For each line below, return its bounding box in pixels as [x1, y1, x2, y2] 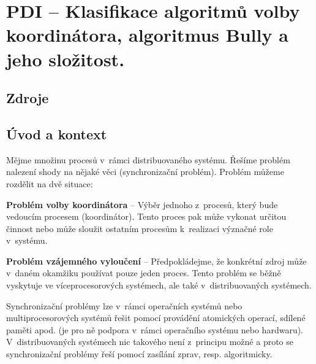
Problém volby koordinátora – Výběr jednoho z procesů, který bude [6, 198, 278, 211]
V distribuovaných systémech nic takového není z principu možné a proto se [6, 335, 294, 348]
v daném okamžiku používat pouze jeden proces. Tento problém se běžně [6, 266, 281, 279]
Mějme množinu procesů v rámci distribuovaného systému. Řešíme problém [6, 153, 290, 166]
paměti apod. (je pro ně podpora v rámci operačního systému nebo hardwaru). [6, 323, 303, 336]
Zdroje [6, 88, 49, 107]
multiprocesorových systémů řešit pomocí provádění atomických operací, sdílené [6, 311, 306, 324]
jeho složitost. [6, 46, 125, 71]
